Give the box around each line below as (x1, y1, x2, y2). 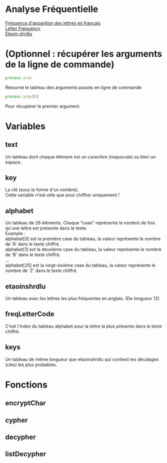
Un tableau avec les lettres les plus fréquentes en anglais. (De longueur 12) (5, 295, 160, 301)
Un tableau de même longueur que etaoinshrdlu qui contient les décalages (5, 356, 159, 362)
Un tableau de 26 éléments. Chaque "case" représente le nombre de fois (5, 220, 155, 226)
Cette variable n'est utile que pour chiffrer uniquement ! (5, 192, 120, 198)
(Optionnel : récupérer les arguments (5, 48, 162, 59)
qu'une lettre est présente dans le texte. (5, 225, 87, 231)
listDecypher (5, 450, 46, 458)
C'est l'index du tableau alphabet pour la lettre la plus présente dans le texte (5, 323, 162, 329)
